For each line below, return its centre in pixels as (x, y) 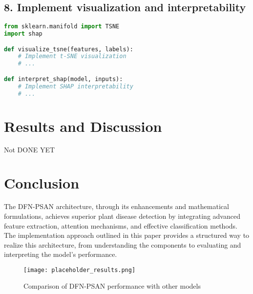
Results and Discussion (83, 126)
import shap (23, 34)
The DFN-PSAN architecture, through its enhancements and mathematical (116, 206)
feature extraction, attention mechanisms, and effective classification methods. (121, 225)
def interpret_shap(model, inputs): (63, 79)
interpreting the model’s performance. (61, 254)
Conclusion (42, 183)
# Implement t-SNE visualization (72, 56)
